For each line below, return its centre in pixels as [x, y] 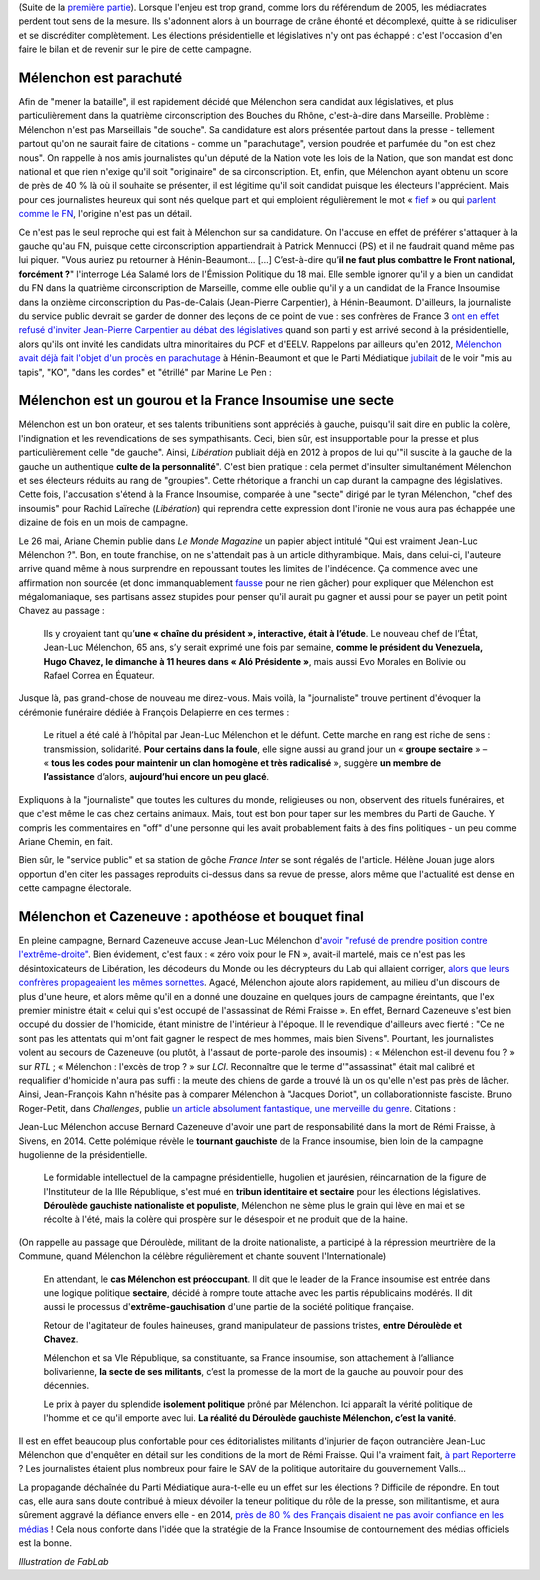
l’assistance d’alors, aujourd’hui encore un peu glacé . [156, 777]
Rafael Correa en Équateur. [99, 676]
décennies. [66, 1386]
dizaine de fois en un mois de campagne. [103, 522]
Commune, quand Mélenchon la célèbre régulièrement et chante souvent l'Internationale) [202, 1256]
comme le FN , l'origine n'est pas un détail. [105, 214]
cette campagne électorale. [75, 888]
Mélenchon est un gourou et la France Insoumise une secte [206, 400]
